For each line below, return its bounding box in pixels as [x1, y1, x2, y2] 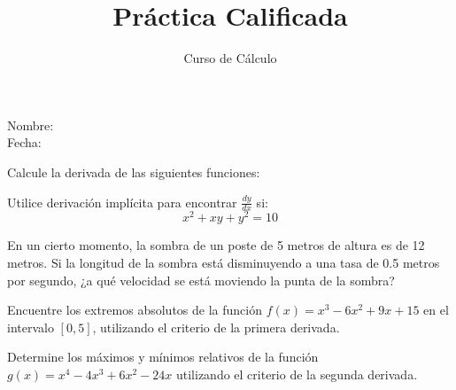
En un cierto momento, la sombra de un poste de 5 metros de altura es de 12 [7, 236, 425, 254]
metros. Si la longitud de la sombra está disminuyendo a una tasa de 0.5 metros [7, 253, 440, 271]
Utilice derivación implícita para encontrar [7, 192, 237, 211]
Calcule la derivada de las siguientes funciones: [7, 162, 260, 181]
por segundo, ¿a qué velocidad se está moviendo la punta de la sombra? [7, 270, 395, 289]
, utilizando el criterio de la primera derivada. [92, 317, 340, 336]
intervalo [7, 317, 54, 336]
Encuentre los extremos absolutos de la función [7, 300, 262, 319]
